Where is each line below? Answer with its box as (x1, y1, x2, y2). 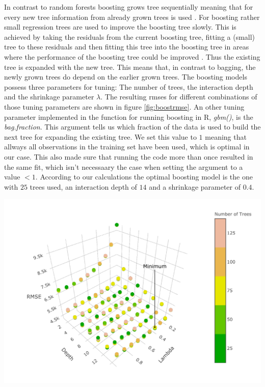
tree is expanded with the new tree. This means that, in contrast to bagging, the (4, 61, 256, 72)
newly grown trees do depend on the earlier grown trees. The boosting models (4, 71, 247, 82)
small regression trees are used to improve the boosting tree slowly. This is (4, 21, 236, 32)
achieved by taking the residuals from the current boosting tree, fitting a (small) (4, 31, 255, 42)
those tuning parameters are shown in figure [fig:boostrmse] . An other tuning (4, 101, 245, 112)
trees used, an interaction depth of (30, 181, 137, 192)
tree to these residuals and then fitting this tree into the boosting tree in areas (4, 41, 249, 52)
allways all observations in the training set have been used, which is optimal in (4, 141, 250, 152)
